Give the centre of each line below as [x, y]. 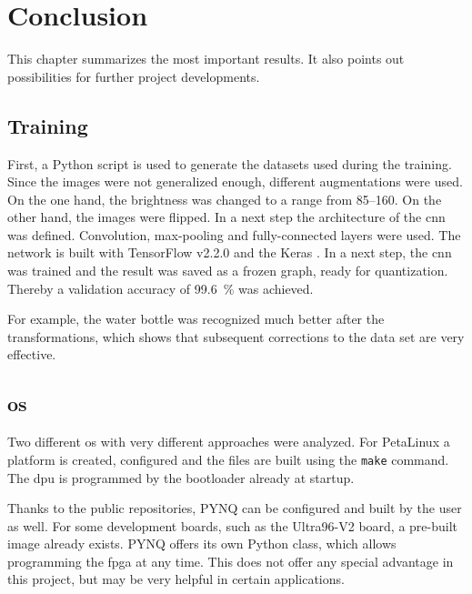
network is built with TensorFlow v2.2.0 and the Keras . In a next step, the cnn [230, 252]
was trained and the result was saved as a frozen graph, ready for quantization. [228, 271]
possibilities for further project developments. [134, 76]
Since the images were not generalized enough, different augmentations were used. [235, 181]
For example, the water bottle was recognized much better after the [196, 319]
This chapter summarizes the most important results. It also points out [206, 59]
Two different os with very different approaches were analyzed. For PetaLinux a [229, 442]
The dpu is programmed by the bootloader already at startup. [181, 477]
